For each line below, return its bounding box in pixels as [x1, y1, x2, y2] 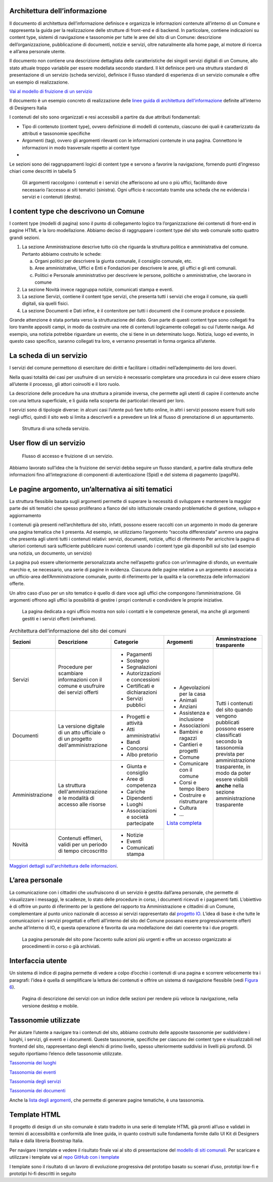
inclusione [179, 716, 204, 723]
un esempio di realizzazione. [9, 79, 69, 85]
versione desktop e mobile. [22, 1003, 79, 1009]
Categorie [114, 638, 139, 645]
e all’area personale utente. [9, 49, 66, 55]
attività [126, 719, 143, 726]
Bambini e [179, 728, 203, 735]
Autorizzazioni [126, 669, 161, 677]
